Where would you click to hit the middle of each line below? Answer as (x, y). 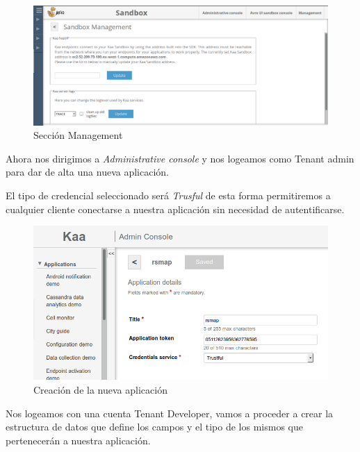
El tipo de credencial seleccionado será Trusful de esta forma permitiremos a (168, 195)
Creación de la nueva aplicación (100, 389)
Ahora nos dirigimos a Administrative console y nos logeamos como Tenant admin (180, 158)
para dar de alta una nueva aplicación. (87, 172)
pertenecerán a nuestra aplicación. (78, 440)
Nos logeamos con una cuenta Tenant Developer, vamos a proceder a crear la (170, 413)
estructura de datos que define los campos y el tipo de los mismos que (154, 427)
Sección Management (78, 135)
